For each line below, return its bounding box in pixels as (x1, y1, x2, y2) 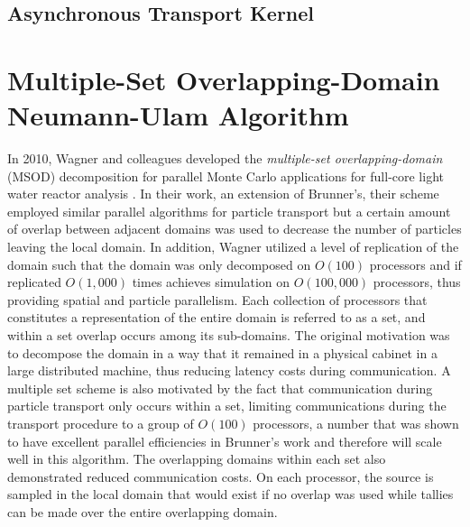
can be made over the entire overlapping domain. (7, 502, 278, 521)
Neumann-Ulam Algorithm (7, 97, 349, 134)
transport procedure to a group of (7, 414, 194, 432)
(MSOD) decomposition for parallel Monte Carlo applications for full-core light (7, 166, 444, 185)
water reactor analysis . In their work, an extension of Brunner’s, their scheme (7, 184, 439, 203)
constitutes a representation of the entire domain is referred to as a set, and (7, 308, 426, 327)
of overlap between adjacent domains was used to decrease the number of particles (7, 219, 462, 238)
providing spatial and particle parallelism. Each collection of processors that (7, 290, 428, 309)
